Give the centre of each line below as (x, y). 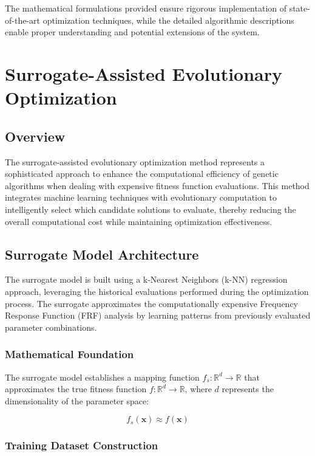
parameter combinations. (51, 327)
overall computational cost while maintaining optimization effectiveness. (139, 221)
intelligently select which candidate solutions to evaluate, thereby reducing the (151, 209)
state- (300, 8)
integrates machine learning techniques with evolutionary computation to (141, 197)
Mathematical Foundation (69, 354)
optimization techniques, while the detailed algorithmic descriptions (168, 20)
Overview (35, 136)
